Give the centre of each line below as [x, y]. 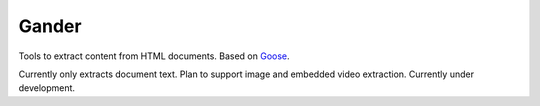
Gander [50, 26]
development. [46, 88]
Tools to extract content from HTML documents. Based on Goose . [154, 56]
